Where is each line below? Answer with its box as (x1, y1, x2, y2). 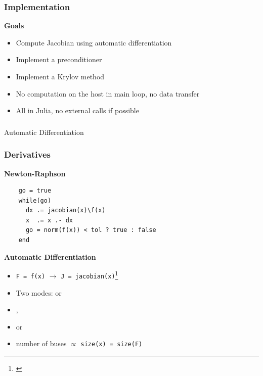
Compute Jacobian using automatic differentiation (16, 37, 172, 48)
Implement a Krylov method (16, 71, 105, 81)
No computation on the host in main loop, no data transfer (16, 88, 200, 99)
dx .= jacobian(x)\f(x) (25, 207, 106, 214)
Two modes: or (16, 287, 62, 298)
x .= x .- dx (25, 216, 73, 224)
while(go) (18, 197, 52, 204)
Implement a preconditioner (16, 54, 102, 65)
